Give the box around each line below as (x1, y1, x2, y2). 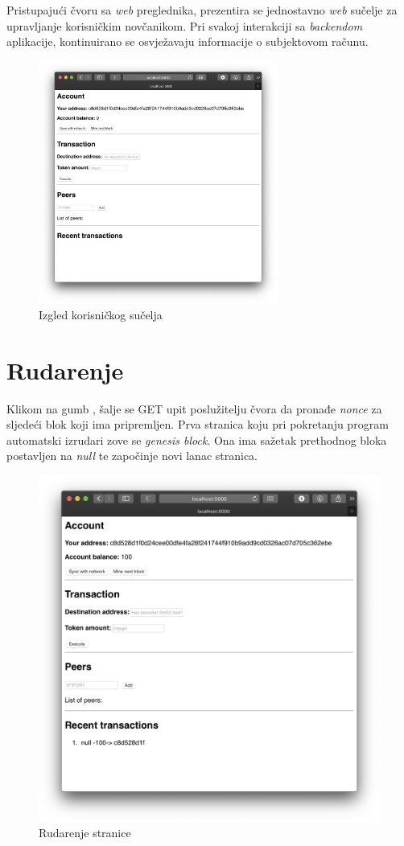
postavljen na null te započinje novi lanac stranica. (6, 447, 258, 464)
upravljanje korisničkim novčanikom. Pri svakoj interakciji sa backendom (6, 17, 363, 34)
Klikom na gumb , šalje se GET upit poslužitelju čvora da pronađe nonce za (6, 400, 382, 417)
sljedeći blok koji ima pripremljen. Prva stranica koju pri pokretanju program (6, 416, 389, 433)
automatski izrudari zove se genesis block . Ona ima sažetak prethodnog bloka (6, 431, 387, 448)
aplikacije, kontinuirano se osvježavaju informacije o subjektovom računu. (6, 33, 369, 50)
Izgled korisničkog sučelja (39, 306, 163, 322)
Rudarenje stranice (39, 824, 131, 841)
